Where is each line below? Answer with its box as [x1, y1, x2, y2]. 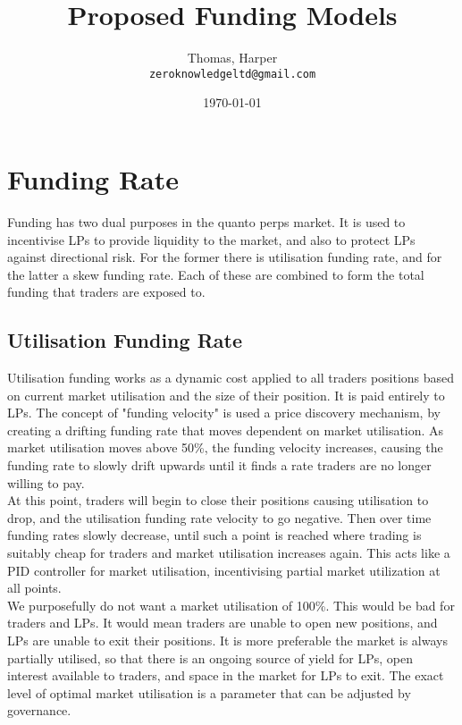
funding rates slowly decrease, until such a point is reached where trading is [7, 526, 422, 544]
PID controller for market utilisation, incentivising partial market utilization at [7, 561, 441, 579]
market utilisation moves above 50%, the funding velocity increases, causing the [7, 438, 443, 457]
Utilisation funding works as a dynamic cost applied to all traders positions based [7, 368, 455, 387]
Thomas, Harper [187, 48, 278, 67]
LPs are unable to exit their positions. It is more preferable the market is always [7, 630, 448, 649]
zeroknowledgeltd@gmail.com [148, 67, 316, 80]
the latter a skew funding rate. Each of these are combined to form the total [7, 265, 424, 283]
